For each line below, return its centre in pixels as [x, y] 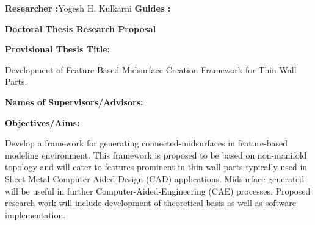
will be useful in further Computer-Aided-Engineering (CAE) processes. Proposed [158, 191]
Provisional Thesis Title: [57, 49]
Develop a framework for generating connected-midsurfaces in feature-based [147, 143]
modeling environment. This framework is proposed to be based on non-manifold [156, 155]
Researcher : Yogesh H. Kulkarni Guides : [88, 8]
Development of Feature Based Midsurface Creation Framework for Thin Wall [151, 69]
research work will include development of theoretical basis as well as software [150, 203]
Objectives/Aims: [42, 122]
